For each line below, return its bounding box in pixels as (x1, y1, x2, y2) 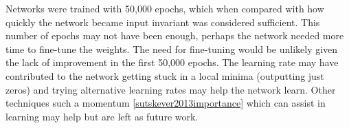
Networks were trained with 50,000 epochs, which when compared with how (5, 1, 324, 15)
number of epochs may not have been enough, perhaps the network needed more (5, 28, 344, 43)
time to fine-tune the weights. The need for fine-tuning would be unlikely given (5, 41, 338, 56)
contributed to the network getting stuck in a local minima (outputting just (5, 68, 324, 83)
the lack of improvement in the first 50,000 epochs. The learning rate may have (5, 55, 339, 70)
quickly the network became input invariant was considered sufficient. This (5, 14, 320, 29)
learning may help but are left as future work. (5, 109, 199, 123)
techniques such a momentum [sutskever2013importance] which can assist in (5, 96, 326, 110)
